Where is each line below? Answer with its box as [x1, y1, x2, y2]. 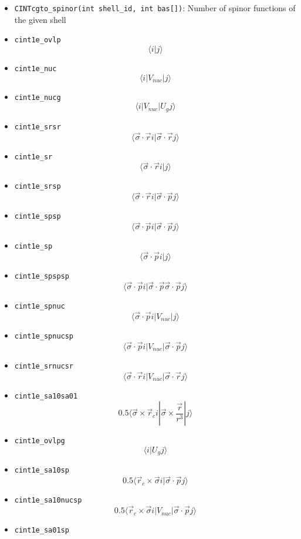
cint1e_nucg [14, 93, 61, 102]
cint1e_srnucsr [14, 361, 74, 370]
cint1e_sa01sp [14, 526, 69, 535]
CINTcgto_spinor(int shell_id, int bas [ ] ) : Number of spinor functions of [14, 2, 296, 14]
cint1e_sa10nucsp [14, 496, 82, 505]
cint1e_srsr [14, 122, 61, 131]
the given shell [14, 13, 66, 25]
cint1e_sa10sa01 [14, 391, 78, 400]
